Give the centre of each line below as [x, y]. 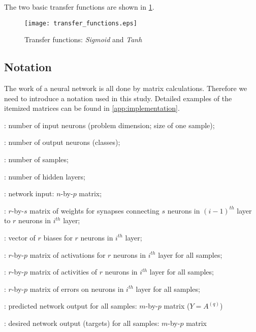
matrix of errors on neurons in [77, 289]
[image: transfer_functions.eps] [81, 23]
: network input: [29, 193]
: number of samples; [36, 159]
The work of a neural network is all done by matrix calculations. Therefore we [126, 88]
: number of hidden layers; [45, 176]
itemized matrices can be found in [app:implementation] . [92, 108]
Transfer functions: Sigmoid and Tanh [83, 39]
